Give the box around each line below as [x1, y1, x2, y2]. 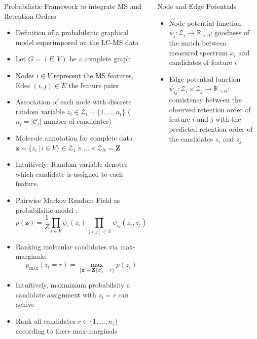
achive [15, 299, 35, 309]
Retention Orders [4, 10, 56, 21]
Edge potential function [169, 73, 241, 84]
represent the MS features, [53, 70, 134, 80]
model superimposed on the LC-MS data [15, 37, 139, 47]
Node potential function [169, 17, 241, 28]
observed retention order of [169, 104, 251, 114]
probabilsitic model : [15, 204, 78, 215]
